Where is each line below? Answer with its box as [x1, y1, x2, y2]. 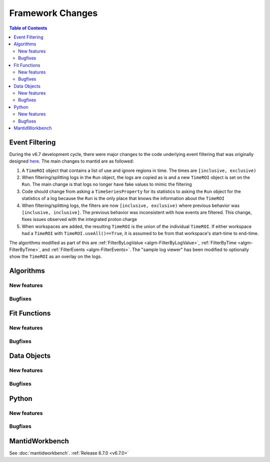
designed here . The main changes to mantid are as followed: [9, 158, 134, 164]
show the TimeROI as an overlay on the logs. [9, 253, 102, 259]
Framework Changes [9, 7, 98, 18]
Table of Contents [9, 25, 47, 31]
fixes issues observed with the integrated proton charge [21, 216, 137, 222]
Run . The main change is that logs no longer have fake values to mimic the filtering [21, 181, 192, 187]
